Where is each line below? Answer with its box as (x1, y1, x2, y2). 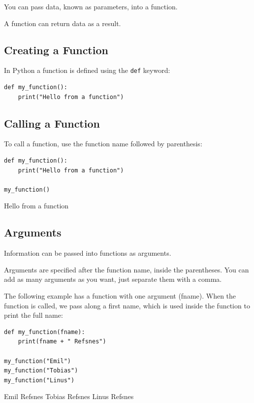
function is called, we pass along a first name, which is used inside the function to (4, 300, 250, 310)
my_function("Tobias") (4, 367, 78, 374)
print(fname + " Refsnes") (18, 338, 106, 345)
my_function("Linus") (4, 376, 75, 384)
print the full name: (4, 310, 63, 320)
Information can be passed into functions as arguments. (4, 248, 171, 258)
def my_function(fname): (4, 328, 85, 336)
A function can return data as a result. (4, 18, 121, 28)
